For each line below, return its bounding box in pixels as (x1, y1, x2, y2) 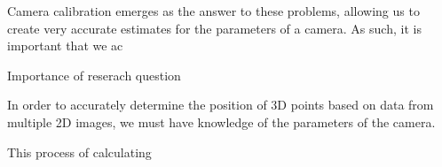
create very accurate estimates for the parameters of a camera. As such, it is (7, 19, 422, 37)
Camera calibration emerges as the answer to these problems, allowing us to (7, 2, 420, 19)
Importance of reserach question (7, 65, 181, 84)
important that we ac (7, 36, 123, 55)
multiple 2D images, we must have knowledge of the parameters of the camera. (7, 112, 436, 131)
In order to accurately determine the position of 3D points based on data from (7, 95, 434, 114)
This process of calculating (7, 142, 152, 161)
